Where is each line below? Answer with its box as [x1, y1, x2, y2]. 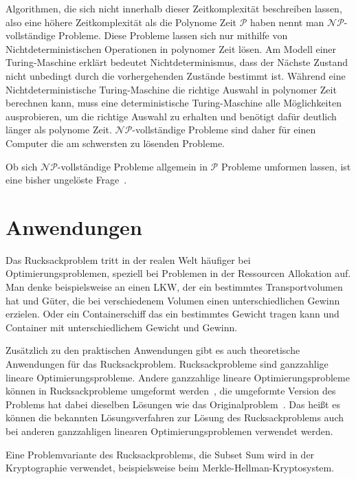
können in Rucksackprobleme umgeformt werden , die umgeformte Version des [5, 383, 336, 398]
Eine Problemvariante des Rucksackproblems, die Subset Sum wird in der [5, 447, 315, 461]
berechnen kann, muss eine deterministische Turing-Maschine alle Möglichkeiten [5, 96, 342, 110]
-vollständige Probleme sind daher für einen [132, 122, 316, 137]
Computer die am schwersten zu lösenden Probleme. [5, 135, 225, 150]
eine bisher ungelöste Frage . [5, 172, 127, 187]
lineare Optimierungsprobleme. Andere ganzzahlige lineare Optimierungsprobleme [5, 370, 350, 384]
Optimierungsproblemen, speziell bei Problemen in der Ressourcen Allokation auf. [5, 266, 351, 280]
